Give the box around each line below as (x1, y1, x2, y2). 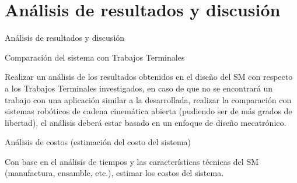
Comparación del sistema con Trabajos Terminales (5, 51, 185, 63)
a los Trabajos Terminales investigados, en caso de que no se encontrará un (5, 82, 273, 94)
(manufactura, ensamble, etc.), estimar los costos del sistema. (5, 167, 224, 179)
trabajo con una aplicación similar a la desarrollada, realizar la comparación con (5, 93, 292, 105)
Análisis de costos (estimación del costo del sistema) (5, 136, 191, 148)
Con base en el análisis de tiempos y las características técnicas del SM (5, 155, 259, 167)
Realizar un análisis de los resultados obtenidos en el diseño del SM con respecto (5, 71, 293, 83)
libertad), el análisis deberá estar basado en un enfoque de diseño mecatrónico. (5, 116, 286, 128)
